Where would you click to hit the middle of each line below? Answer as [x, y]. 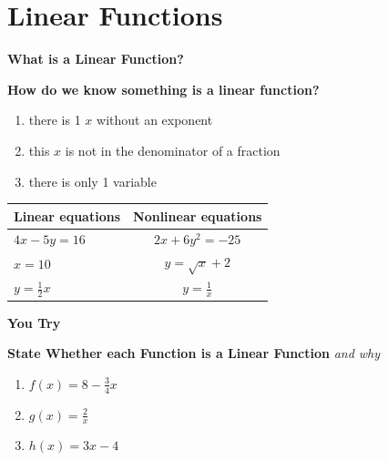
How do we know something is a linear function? [163, 89]
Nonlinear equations [198, 215]
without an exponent [155, 120]
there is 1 [55, 120]
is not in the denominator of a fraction [173, 150]
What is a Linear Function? [96, 59]
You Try [34, 322]
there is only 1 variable [92, 181]
